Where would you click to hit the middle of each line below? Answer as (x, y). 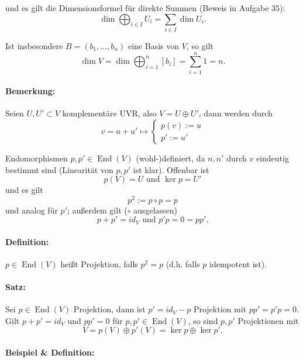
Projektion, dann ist (109, 309)
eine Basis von (153, 45)
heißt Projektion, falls (99, 263)
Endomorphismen (37, 158)
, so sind (203, 320)
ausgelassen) (156, 210)
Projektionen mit (268, 320)
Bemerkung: (30, 91)
